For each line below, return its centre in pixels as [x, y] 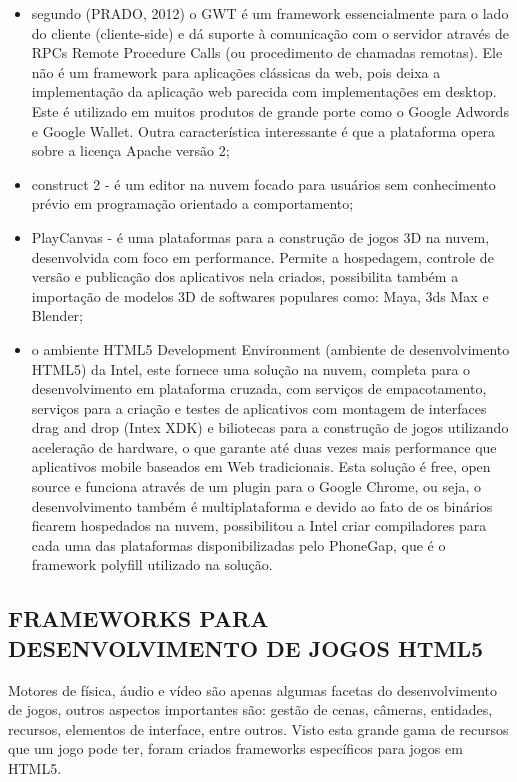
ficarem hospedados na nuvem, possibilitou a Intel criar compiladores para [259, 525]
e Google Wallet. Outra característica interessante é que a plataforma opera [263, 130]
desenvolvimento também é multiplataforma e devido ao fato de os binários [262, 505]
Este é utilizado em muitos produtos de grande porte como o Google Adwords [270, 110]
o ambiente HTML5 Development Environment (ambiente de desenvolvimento [270, 348]
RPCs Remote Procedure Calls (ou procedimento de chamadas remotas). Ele [267, 52]
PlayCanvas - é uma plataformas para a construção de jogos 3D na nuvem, [260, 236]
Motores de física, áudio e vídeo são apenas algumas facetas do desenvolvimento [252, 689]
